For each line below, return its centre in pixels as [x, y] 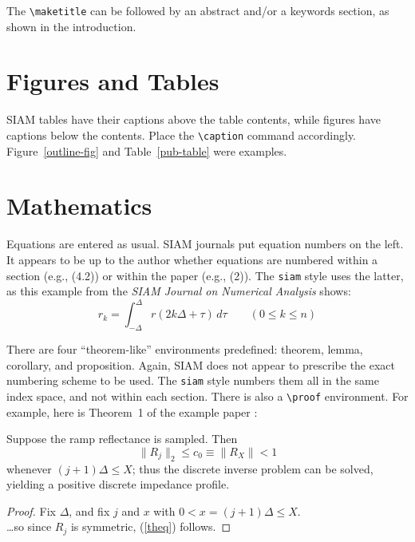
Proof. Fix [31, 510]
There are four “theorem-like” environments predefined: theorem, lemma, [185, 349]
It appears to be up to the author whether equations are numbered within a [192, 259]
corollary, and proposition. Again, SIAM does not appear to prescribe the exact [201, 364]
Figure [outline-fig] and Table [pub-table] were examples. [147, 150]
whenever [29, 468]
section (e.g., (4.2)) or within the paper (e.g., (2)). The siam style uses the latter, [205, 275]
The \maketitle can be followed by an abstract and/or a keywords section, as [198, 10]
